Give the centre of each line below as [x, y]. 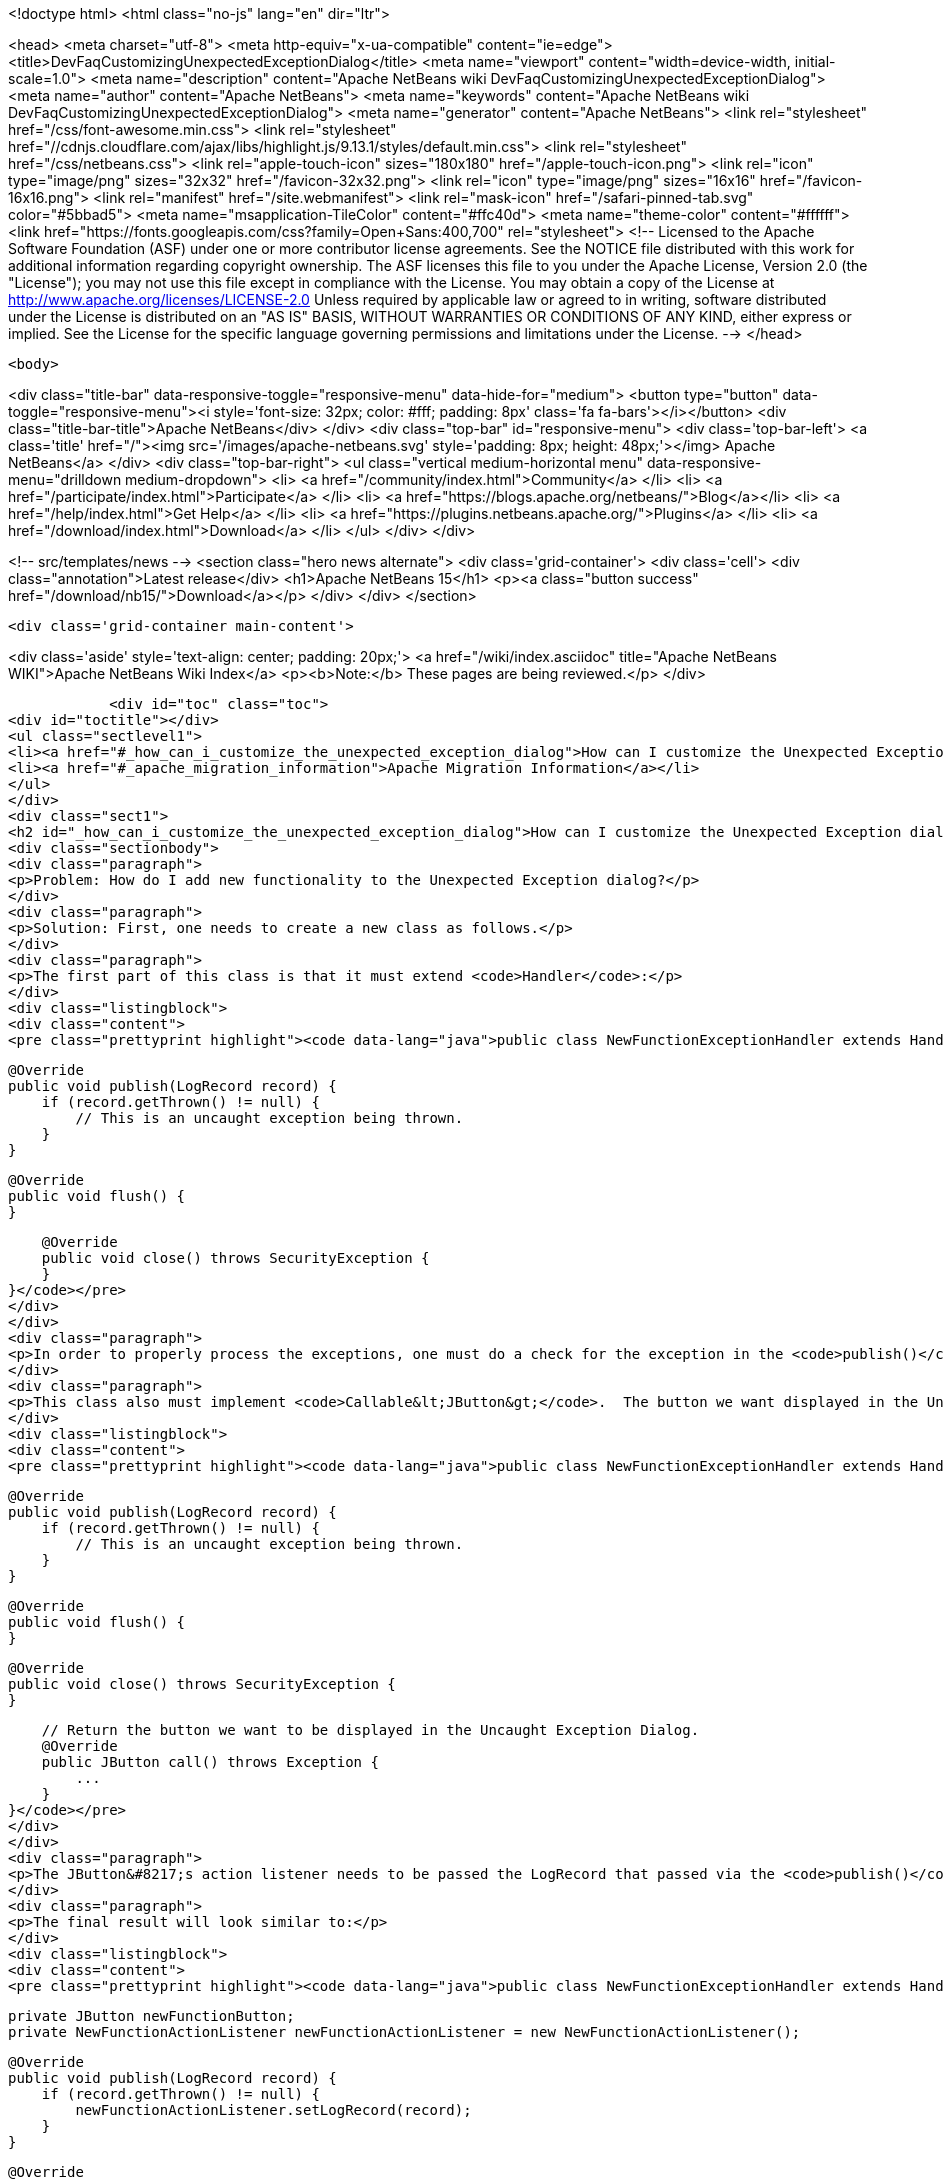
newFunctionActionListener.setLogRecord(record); [273, 2110]
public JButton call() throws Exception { [210, 1762]
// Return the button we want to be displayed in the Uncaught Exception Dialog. [370, 1730]
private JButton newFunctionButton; [151, 2016]
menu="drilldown [65, 479]
